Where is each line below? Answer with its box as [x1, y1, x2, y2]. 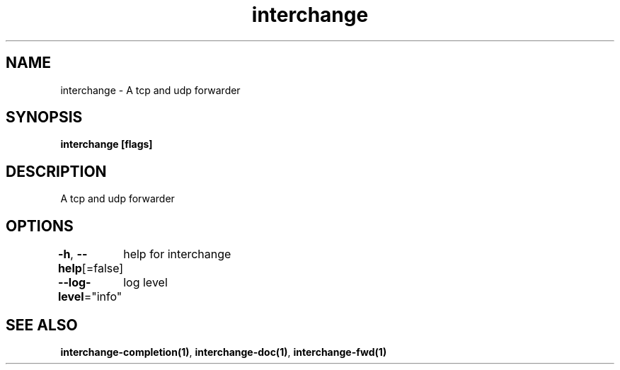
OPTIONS [6, 216, 74, 235]
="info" [84, 289, 122, 304]
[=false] [81, 261, 124, 276]
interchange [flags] [60, 138, 153, 151]
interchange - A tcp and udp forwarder [60, 83, 241, 96]
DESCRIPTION [6, 162, 107, 180]
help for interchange [123, 247, 231, 262]
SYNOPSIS [6, 108, 83, 127]
